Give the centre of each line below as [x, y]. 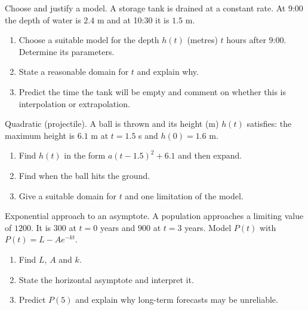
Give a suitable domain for [67, 195]
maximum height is [40, 135]
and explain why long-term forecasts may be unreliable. [177, 300]
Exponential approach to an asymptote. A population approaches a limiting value [154, 216]
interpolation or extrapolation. [74, 103]
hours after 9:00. [256, 40]
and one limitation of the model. [184, 195]
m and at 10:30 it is [133, 19]
